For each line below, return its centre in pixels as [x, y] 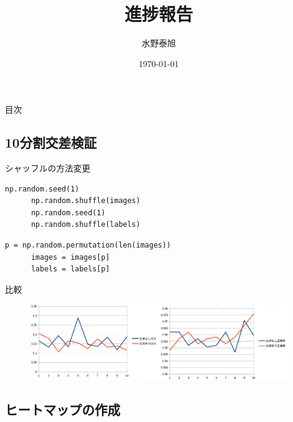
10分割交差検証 [51, 142]
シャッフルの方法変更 [48, 168]
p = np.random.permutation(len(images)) [88, 245]
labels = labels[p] [70, 269]
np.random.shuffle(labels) [85, 225]
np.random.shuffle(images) [85, 201]
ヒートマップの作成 [63, 409]
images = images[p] [70, 257]
